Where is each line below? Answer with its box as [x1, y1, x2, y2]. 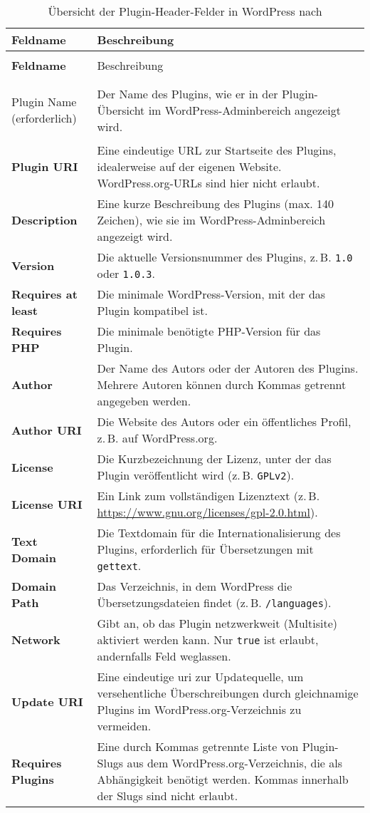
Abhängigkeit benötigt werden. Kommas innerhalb [97, 771, 349, 787]
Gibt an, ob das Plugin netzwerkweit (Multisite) [97, 615, 338, 631]
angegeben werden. [97, 393, 191, 409]
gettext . [97, 557, 142, 574]
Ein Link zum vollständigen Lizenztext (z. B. [97, 487, 320, 504]
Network [11, 631, 60, 648]
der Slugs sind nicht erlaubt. [97, 787, 238, 804]
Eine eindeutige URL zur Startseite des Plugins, [97, 142, 337, 158]
